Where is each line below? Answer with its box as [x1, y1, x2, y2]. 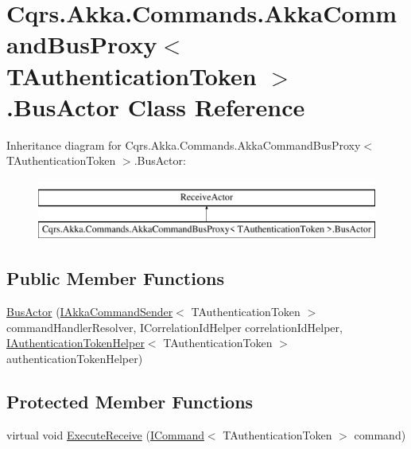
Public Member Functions [6, 266, 224, 291]
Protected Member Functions [6, 389, 254, 414]
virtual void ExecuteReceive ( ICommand [6, 426, 204, 443]
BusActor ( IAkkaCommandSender [6, 303, 173, 320]
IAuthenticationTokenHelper [6, 334, 145, 351]
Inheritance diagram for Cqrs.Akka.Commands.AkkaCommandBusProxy [6, 136, 361, 153]
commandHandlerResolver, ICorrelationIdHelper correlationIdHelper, [6, 318, 343, 335]
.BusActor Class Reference [6, 90, 305, 123]
